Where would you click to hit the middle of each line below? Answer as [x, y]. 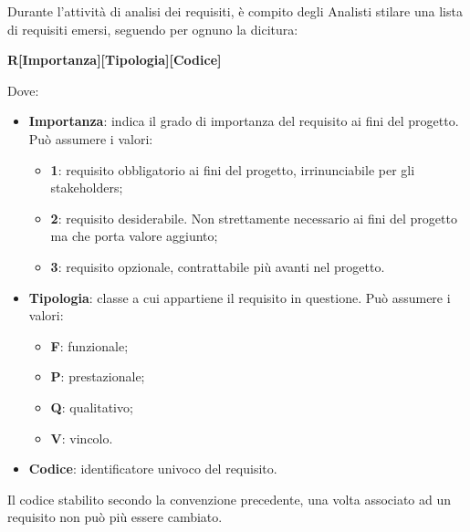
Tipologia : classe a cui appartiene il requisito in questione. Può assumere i [240, 297]
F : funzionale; [89, 345]
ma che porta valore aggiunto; [134, 236]
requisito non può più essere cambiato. [115, 517]
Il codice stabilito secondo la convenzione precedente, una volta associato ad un [230, 499]
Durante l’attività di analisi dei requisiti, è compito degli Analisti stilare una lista [235, 11]
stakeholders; [87, 188]
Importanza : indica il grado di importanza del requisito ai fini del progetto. [244, 121]
